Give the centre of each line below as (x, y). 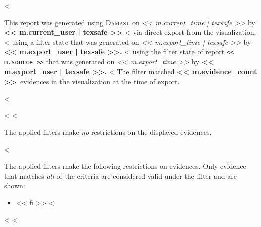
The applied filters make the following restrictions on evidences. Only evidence (125, 166)
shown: (15, 185)
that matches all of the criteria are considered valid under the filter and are (120, 175)
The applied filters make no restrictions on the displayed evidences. (108, 132)
